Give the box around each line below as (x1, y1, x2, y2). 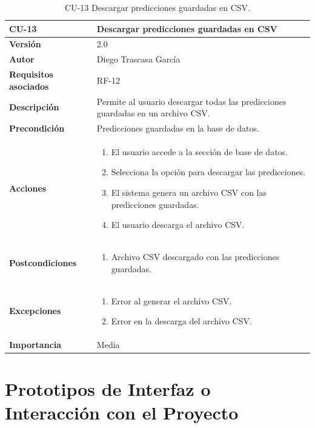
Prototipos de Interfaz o (5, 376, 211, 401)
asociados (9, 79, 49, 92)
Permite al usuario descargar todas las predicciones (96, 95, 287, 107)
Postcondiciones (9, 256, 77, 269)
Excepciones (9, 304, 61, 317)
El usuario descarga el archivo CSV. (111, 218, 245, 231)
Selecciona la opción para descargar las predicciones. (111, 166, 306, 178)
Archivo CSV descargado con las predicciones (111, 250, 280, 263)
